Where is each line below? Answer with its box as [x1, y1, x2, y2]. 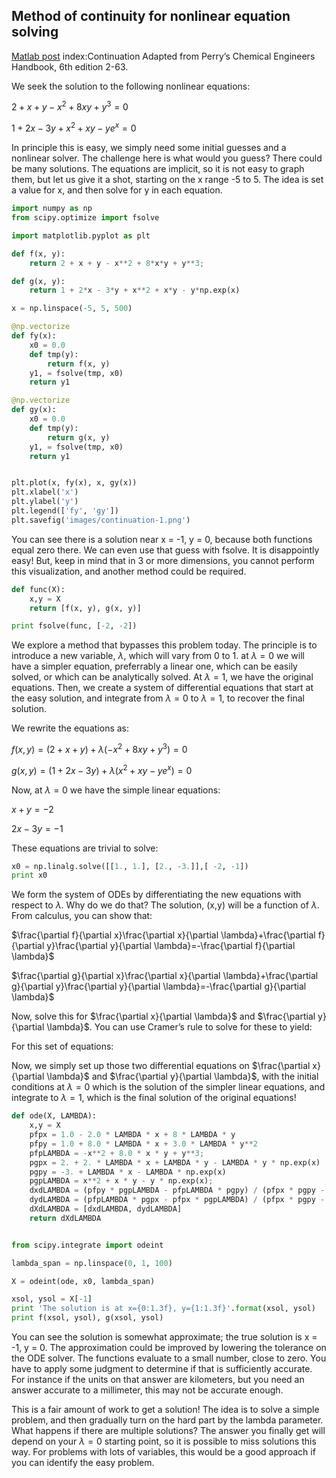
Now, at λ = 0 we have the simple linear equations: [11, 784, 221, 796]
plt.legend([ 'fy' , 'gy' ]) [11, 506, 119, 516]
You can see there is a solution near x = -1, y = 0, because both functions [11, 533, 313, 545]
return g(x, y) [47, 432, 111, 443]
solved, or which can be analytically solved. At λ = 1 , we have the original [11, 671, 314, 683]
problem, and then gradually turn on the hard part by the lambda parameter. [11, 1414, 324, 1426]
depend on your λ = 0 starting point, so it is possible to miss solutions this [11, 1435, 317, 1448]
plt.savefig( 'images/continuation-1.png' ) [11, 515, 191, 525]
